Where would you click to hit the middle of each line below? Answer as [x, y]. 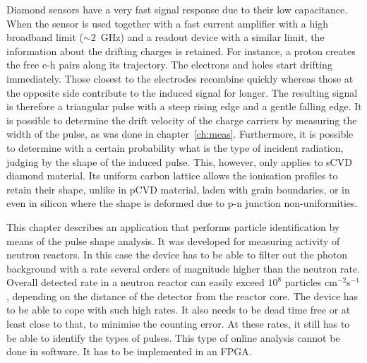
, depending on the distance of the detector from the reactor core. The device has [182, 296]
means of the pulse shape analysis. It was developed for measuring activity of [173, 240]
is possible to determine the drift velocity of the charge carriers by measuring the [182, 120]
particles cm [311, 282]
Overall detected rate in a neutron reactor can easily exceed [136, 282]
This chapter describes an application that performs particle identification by [173, 226]
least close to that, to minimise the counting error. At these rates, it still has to [178, 324]
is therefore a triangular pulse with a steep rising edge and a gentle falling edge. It [184, 106]
